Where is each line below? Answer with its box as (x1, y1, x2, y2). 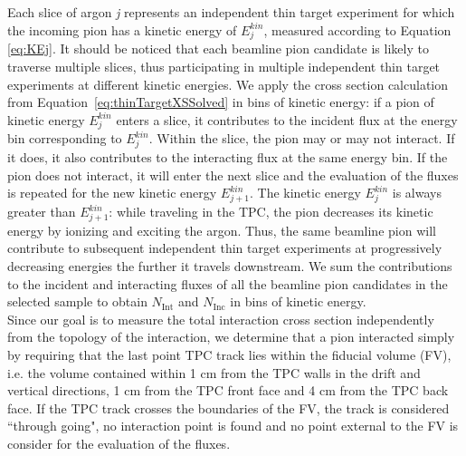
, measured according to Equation (263, 20, 452, 39)
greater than (7, 202, 76, 221)
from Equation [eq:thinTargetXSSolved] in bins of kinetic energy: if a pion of (7, 92, 434, 112)
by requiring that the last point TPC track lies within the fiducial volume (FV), (7, 344, 452, 364)
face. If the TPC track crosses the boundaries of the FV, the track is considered (7, 398, 450, 417)
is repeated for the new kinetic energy (7, 183, 217, 202)
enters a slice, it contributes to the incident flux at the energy (116, 110, 458, 129)
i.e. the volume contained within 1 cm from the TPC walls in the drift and (7, 363, 421, 382)
